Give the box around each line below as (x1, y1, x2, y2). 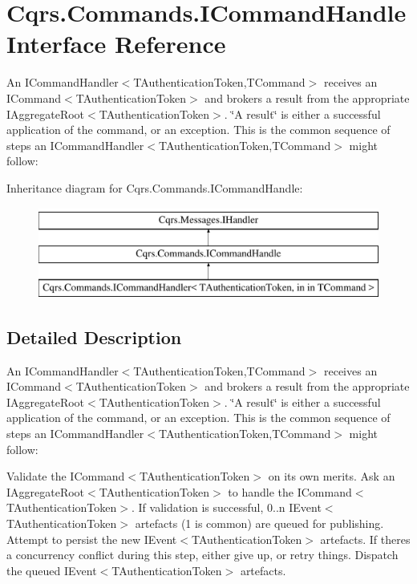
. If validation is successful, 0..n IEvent (131, 499, 322, 516)
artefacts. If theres (320, 530, 411, 547)
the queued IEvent (6, 562, 97, 578)
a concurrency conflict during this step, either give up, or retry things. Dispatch (6, 546, 399, 563)
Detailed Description (6, 324, 182, 349)
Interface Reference (6, 27, 226, 60)
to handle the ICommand (228, 483, 352, 500)
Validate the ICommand (6, 468, 125, 485)
